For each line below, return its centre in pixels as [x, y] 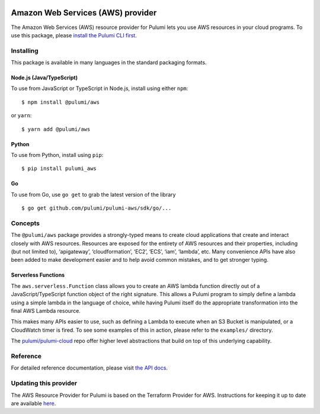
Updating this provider [44, 383]
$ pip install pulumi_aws [59, 169]
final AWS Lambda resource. [46, 311]
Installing [25, 50]
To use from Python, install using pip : [57, 155]
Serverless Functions [38, 275]
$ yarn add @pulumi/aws [56, 129]
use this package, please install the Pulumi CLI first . [74, 35]
